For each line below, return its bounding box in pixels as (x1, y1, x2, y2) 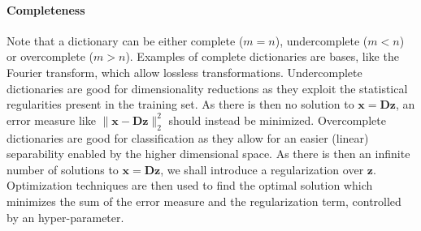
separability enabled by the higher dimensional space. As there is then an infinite (7, 145, 410, 162)
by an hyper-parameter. (7, 208, 124, 225)
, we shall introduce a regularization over (160, 160, 364, 178)
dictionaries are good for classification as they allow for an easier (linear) (7, 129, 369, 146)
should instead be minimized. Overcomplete (168, 111, 386, 128)
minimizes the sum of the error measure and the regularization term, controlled (7, 192, 401, 209)
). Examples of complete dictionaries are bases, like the (125, 48, 399, 65)
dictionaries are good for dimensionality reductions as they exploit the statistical (7, 79, 408, 96)
